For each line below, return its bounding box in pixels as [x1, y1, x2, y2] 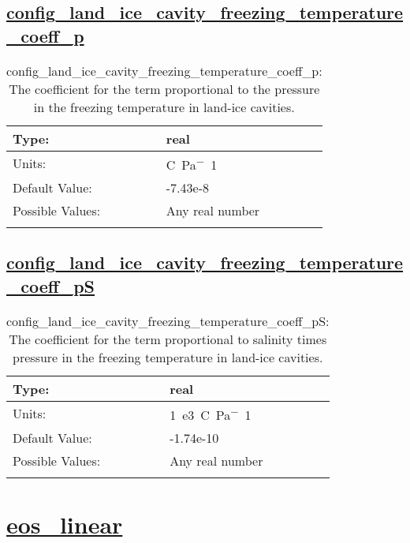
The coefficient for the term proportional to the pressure [9, 79, 320, 98]
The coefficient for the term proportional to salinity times [9, 329, 327, 348]
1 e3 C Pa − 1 [170, 403, 252, 424]
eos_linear [6, 508, 123, 541]
